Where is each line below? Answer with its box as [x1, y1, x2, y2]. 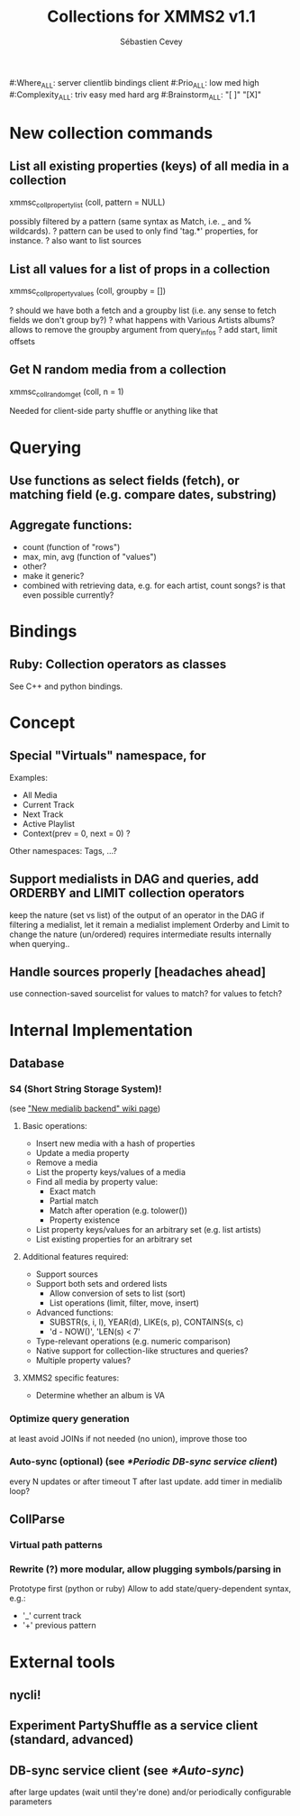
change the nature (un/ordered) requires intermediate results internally [9, 929, 272, 940]
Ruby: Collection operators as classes [9, 656, 227, 673]
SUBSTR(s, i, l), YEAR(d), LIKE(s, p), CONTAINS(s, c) [49, 1316, 244, 1327]
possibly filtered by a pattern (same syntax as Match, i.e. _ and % [9, 216, 252, 227]
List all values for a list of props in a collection [9, 261, 270, 277]
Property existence [49, 1215, 120, 1225]
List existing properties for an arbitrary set [35, 1234, 193, 1245]
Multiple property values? [35, 1355, 132, 1366]
